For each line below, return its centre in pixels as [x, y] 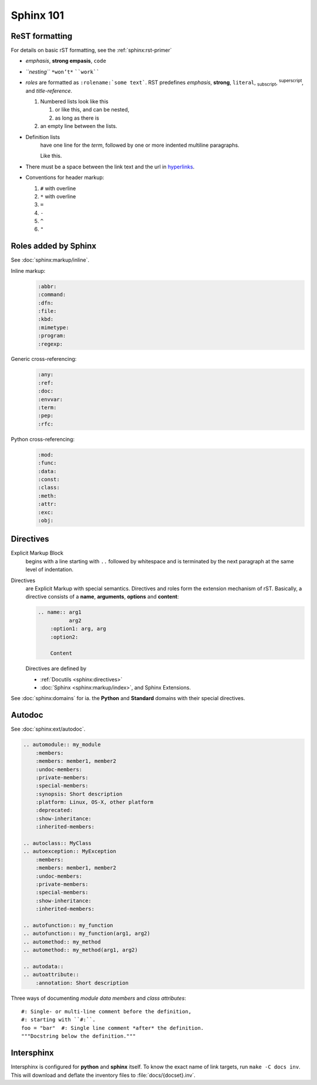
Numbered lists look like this [74, 102]
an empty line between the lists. [79, 126]
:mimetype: [53, 327]
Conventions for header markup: [65, 178]
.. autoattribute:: [51, 975]
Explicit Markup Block [37, 553]
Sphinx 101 [38, 15]
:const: [49, 479]
